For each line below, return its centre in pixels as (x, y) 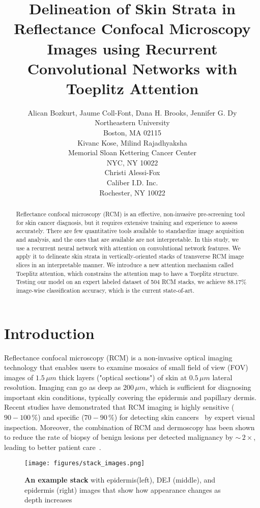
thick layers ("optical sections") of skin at (123, 377)
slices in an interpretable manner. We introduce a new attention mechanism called (125, 264)
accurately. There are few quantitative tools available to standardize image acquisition (130, 231)
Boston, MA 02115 (132, 133)
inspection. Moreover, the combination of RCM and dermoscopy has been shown (129, 427)
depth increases (48, 500)
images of (19, 377)
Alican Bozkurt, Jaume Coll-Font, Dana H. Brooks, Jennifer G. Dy (132, 112)
